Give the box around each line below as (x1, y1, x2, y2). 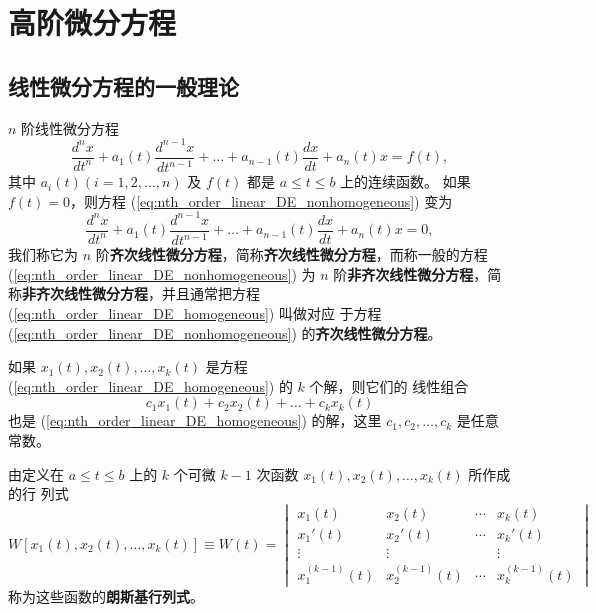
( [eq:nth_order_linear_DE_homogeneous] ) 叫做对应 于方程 (8, 302, 382, 323)
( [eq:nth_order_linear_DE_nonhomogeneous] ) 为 (8, 263, 316, 284)
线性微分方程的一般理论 (8, 70, 239, 101)
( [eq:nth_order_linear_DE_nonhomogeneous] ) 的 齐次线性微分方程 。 (8, 322, 442, 343)
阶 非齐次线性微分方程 (333, 263, 474, 284)
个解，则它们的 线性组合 (309, 375, 469, 396)
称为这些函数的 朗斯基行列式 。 (8, 586, 204, 607)
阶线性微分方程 (21, 117, 120, 138)
